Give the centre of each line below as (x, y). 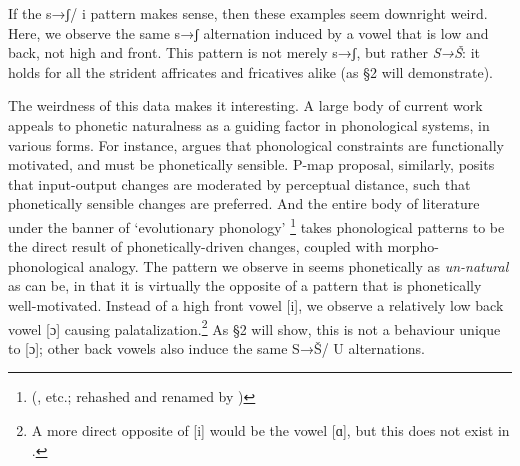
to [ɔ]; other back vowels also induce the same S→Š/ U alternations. (216, 347)
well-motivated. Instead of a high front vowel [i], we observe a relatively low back (256, 304)
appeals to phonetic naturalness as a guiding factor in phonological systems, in (249, 124)
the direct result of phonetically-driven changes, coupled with (195, 246)
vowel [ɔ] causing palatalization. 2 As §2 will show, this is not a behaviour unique (254, 327)
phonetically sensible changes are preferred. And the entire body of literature (244, 203)
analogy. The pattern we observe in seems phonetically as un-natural (298, 265)
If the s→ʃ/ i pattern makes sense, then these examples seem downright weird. (248, 13)
